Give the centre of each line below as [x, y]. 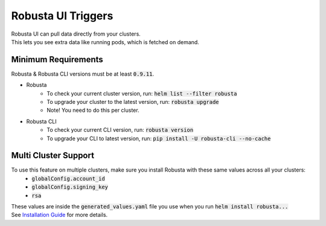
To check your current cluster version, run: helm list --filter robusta [142, 93]
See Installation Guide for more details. [59, 215]
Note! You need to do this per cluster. [93, 110]
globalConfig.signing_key [70, 187]
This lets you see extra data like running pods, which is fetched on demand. [105, 42]
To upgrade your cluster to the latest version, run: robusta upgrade [133, 102]
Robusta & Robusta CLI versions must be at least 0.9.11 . [82, 74]
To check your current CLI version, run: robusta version [120, 130]
